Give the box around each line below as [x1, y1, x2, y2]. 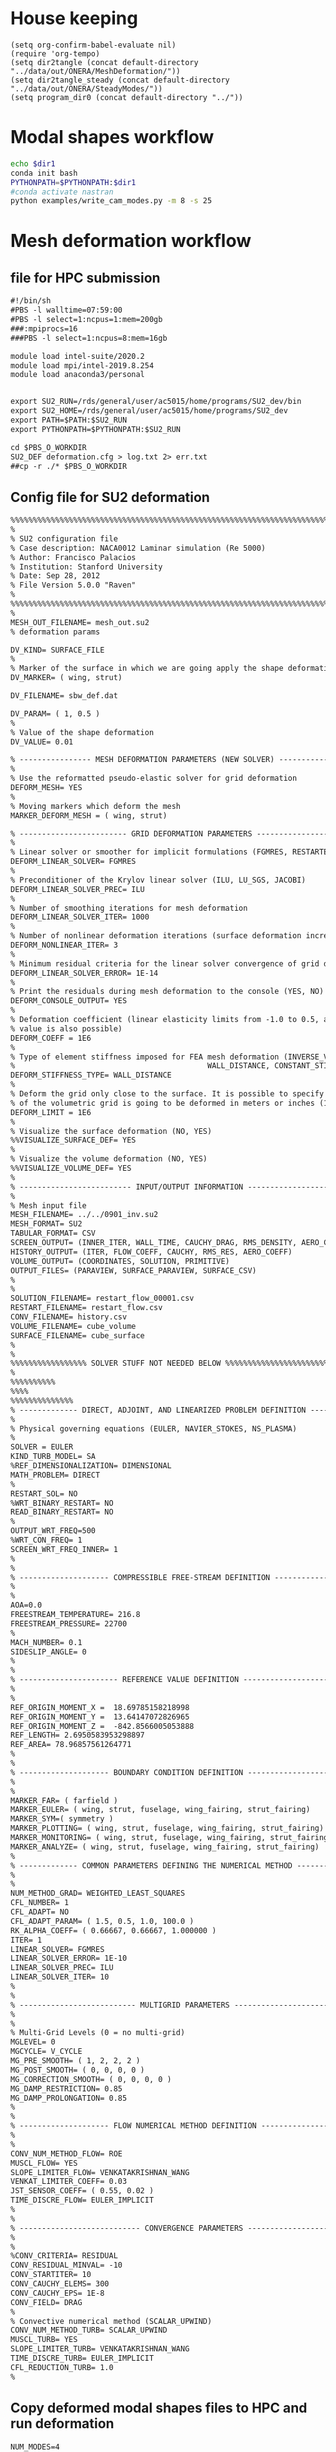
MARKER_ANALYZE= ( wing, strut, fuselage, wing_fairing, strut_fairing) [10, 1842, 320, 1852]
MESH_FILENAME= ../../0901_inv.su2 [10, 1210, 159, 1220]
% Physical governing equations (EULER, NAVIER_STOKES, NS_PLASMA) [10, 1423, 298, 1434]
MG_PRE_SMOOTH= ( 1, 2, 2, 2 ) [10, 2056, 141, 2066]
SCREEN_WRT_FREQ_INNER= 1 [10, 1544, 118, 1554]
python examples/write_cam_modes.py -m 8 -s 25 [10, 196, 213, 206]
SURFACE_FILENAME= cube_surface [10, 1330, 145, 1341]
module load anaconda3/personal [10, 370, 145, 380]
